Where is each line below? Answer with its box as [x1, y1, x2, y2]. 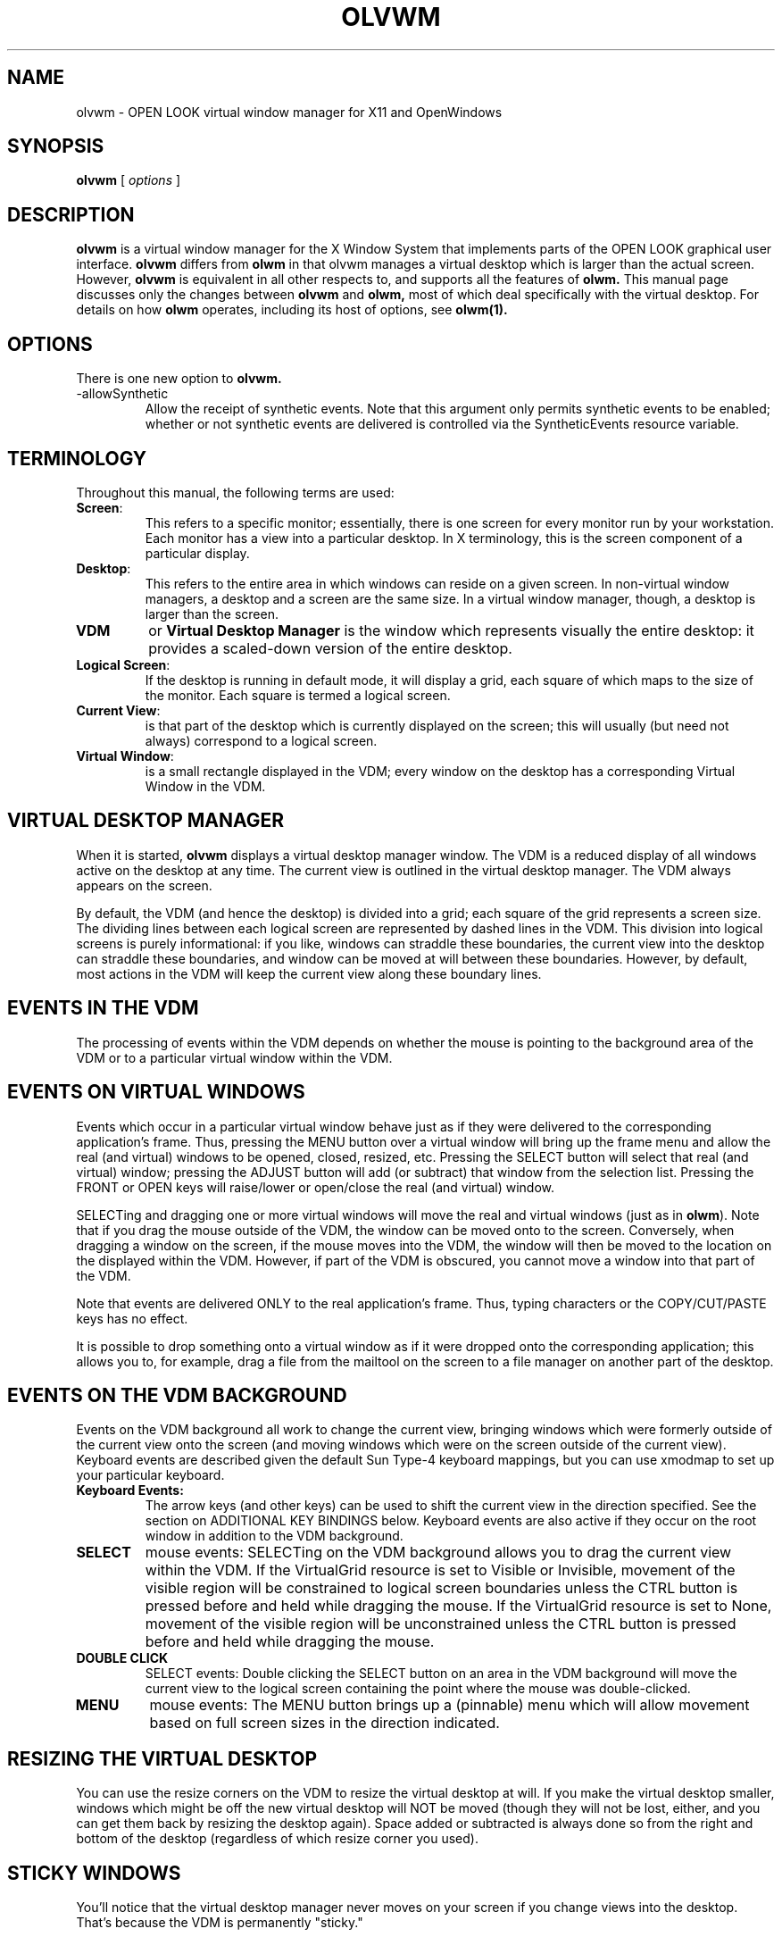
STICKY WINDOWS [7, 1861, 181, 1884]
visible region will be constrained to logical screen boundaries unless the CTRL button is [145, 1579, 738, 1598]
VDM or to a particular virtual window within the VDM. [76, 1049, 393, 1065]
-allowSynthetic [76, 386, 169, 402]
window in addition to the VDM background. [145, 1528, 403, 1544]
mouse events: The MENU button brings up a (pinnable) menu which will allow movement [149, 1696, 750, 1715]
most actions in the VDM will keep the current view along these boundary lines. [76, 965, 542, 981]
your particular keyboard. [76, 1467, 225, 1483]
